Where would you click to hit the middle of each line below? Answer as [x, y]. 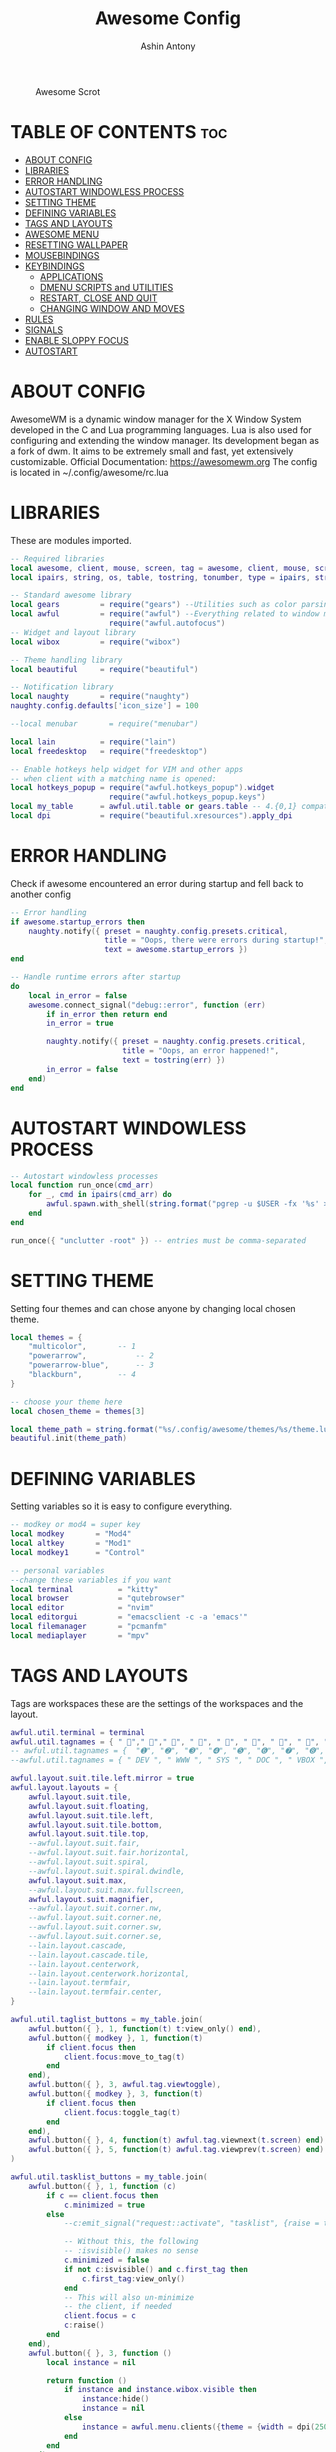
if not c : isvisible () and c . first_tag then [155, 2269]
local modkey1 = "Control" [77, 1552]
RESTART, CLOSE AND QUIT [98, 298]
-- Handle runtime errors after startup [96, 977]
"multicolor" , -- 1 [82, 1347]
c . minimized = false [106, 2260]
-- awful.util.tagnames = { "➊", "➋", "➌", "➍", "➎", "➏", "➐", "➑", [167, 1751]
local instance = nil [91, 2362]
